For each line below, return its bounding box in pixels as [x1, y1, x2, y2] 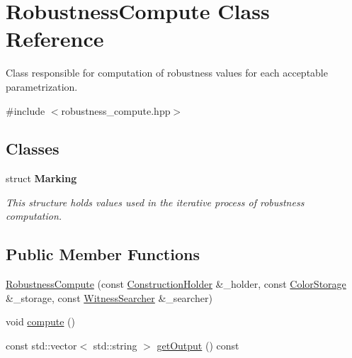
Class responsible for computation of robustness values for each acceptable [6, 65, 328, 80]
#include [6, 103, 45, 118]
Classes [6, 138, 59, 160]
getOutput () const [157, 338, 239, 353]
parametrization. [6, 79, 78, 94]
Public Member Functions [6, 243, 200, 265]
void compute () [6, 314, 76, 329]
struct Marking [6, 171, 77, 186]
